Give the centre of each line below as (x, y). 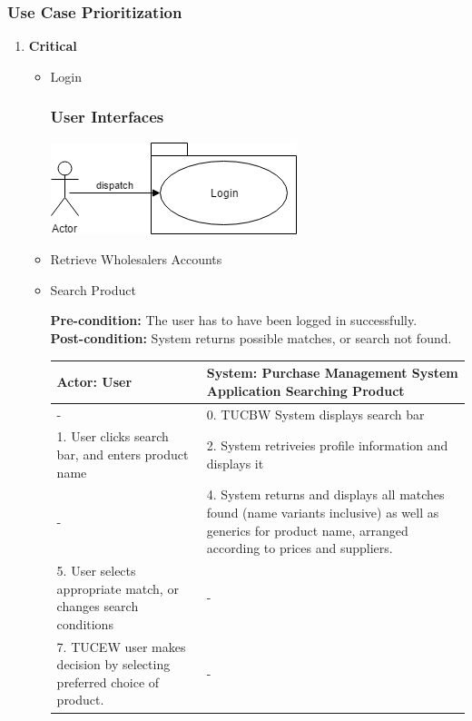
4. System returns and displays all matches (325, 494)
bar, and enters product (123, 454)
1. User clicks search (113, 436)
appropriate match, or (118, 588)
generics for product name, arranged (307, 530)
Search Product (93, 289)
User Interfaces (107, 117)
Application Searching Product (305, 390)
